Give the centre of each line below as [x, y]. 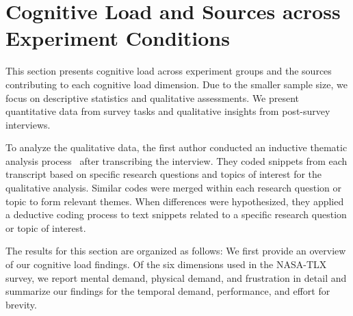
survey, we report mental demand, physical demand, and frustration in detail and [176, 277]
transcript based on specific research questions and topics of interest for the [164, 174]
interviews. [28, 124]
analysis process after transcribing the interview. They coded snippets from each [176, 160]
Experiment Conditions [118, 38]
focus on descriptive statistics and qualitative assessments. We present [153, 97]
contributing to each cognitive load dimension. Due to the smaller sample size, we [176, 84]
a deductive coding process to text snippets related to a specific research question [176, 214]
